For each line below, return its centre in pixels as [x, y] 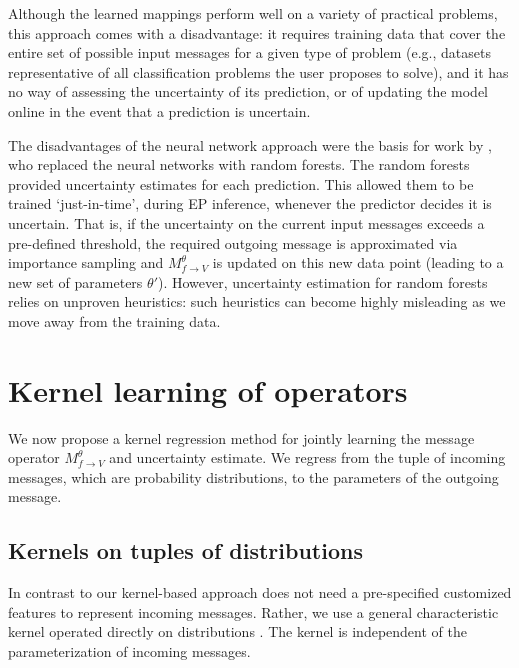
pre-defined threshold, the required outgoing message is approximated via [233, 242]
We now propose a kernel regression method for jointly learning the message [241, 437]
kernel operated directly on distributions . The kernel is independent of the [237, 631]
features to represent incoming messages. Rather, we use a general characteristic [253, 611]
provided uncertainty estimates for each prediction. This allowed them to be [241, 183]
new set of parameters [75, 281]
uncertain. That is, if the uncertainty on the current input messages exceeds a [246, 222]
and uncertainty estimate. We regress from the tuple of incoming [307, 457]
